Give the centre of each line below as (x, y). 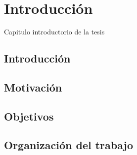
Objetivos (29, 116)
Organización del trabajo (69, 145)
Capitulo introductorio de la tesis (54, 32)
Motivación (33, 87)
